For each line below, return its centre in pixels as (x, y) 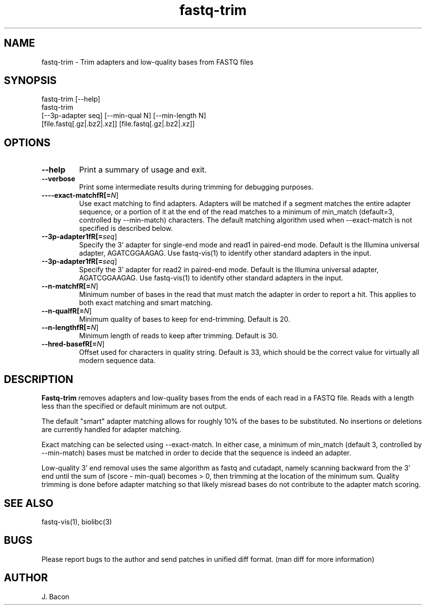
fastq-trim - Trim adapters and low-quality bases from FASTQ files (148, 62)
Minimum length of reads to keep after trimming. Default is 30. (178, 336)
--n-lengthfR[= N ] (70, 328)
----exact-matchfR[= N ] (80, 195)
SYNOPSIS (30, 81)
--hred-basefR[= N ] (73, 344)
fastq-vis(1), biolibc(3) (77, 522)
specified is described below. (126, 228)
